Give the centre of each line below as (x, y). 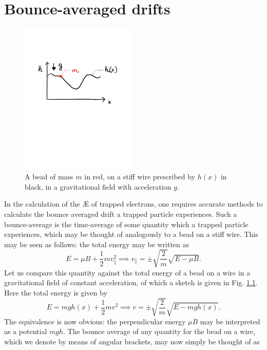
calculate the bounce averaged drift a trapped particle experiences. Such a (121, 214)
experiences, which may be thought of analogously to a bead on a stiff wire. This (131, 234)
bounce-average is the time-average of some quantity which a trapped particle (126, 224)
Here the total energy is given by (56, 293)
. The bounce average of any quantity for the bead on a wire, (159, 331)
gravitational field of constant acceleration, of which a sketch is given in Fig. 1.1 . (131, 282)
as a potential (26, 331)
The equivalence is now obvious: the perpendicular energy (95, 321)
